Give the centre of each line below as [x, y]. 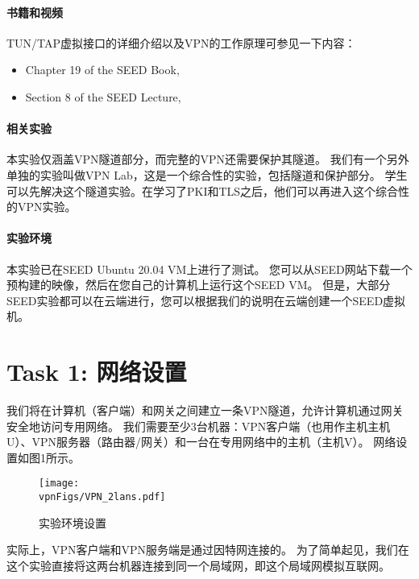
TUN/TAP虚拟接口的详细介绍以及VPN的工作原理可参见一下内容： [181, 42]
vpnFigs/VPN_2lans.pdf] [102, 497]
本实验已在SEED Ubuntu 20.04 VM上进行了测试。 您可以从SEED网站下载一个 [209, 269]
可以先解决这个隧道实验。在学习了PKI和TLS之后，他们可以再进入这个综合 [203, 190]
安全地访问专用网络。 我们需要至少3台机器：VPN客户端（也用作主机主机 [199, 426]
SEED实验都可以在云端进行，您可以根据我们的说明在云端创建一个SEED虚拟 [206, 300]
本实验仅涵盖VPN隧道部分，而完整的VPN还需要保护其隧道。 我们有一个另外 [208, 159]
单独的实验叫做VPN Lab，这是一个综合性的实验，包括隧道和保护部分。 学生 [207, 174]
